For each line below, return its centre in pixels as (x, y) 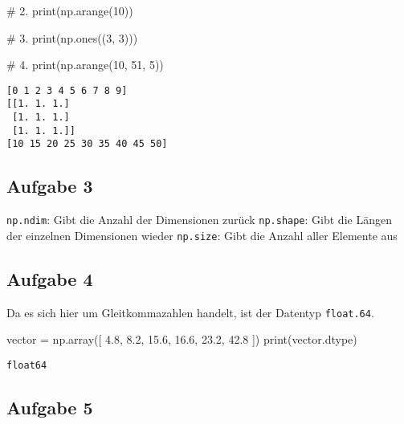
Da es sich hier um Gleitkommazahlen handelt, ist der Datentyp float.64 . (190, 312)
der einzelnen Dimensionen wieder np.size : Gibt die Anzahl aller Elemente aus (202, 235)
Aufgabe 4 (50, 278)
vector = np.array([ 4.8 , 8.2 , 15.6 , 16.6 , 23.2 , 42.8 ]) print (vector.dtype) (182, 339)
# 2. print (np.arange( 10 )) (70, 10)
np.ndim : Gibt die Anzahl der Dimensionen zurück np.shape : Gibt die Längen (199, 220)
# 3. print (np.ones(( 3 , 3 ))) (72, 37)
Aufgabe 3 (50, 186)
